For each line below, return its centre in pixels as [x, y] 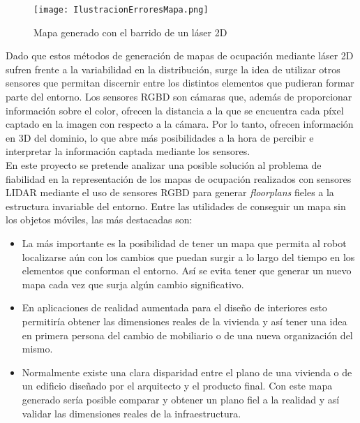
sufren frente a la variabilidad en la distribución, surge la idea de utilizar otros [173, 69]
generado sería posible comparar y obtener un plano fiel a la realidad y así [181, 399]
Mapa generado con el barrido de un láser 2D [130, 32]
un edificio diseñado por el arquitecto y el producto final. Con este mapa [177, 386]
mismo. [37, 349]
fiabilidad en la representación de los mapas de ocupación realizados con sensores [179, 178]
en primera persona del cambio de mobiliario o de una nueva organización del [187, 335]
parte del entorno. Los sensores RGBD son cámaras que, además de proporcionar [179, 97]
